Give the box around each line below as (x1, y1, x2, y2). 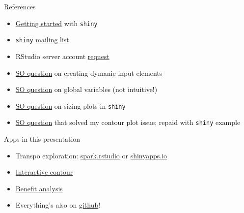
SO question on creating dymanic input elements (15, 67, 163, 78)
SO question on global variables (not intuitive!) (15, 84, 158, 94)
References (4, 1, 36, 11)
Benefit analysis (15, 183, 63, 193)
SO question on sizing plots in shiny (15, 100, 126, 111)
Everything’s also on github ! (15, 200, 101, 210)
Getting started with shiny (15, 18, 98, 28)
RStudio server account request (15, 51, 109, 61)
